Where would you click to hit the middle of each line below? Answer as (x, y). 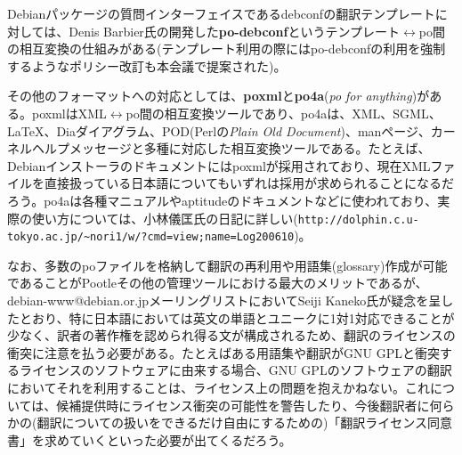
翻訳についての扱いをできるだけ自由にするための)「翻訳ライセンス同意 (245, 422)
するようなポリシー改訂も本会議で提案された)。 (147, 65)
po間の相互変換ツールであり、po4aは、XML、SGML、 (284, 113)
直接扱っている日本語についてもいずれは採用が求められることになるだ (249, 183)
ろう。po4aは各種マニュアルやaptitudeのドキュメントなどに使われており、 (223, 200)
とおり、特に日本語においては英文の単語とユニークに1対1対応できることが (237, 317)
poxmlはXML (69, 113)
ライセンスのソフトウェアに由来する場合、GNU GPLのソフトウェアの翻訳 (235, 370)
